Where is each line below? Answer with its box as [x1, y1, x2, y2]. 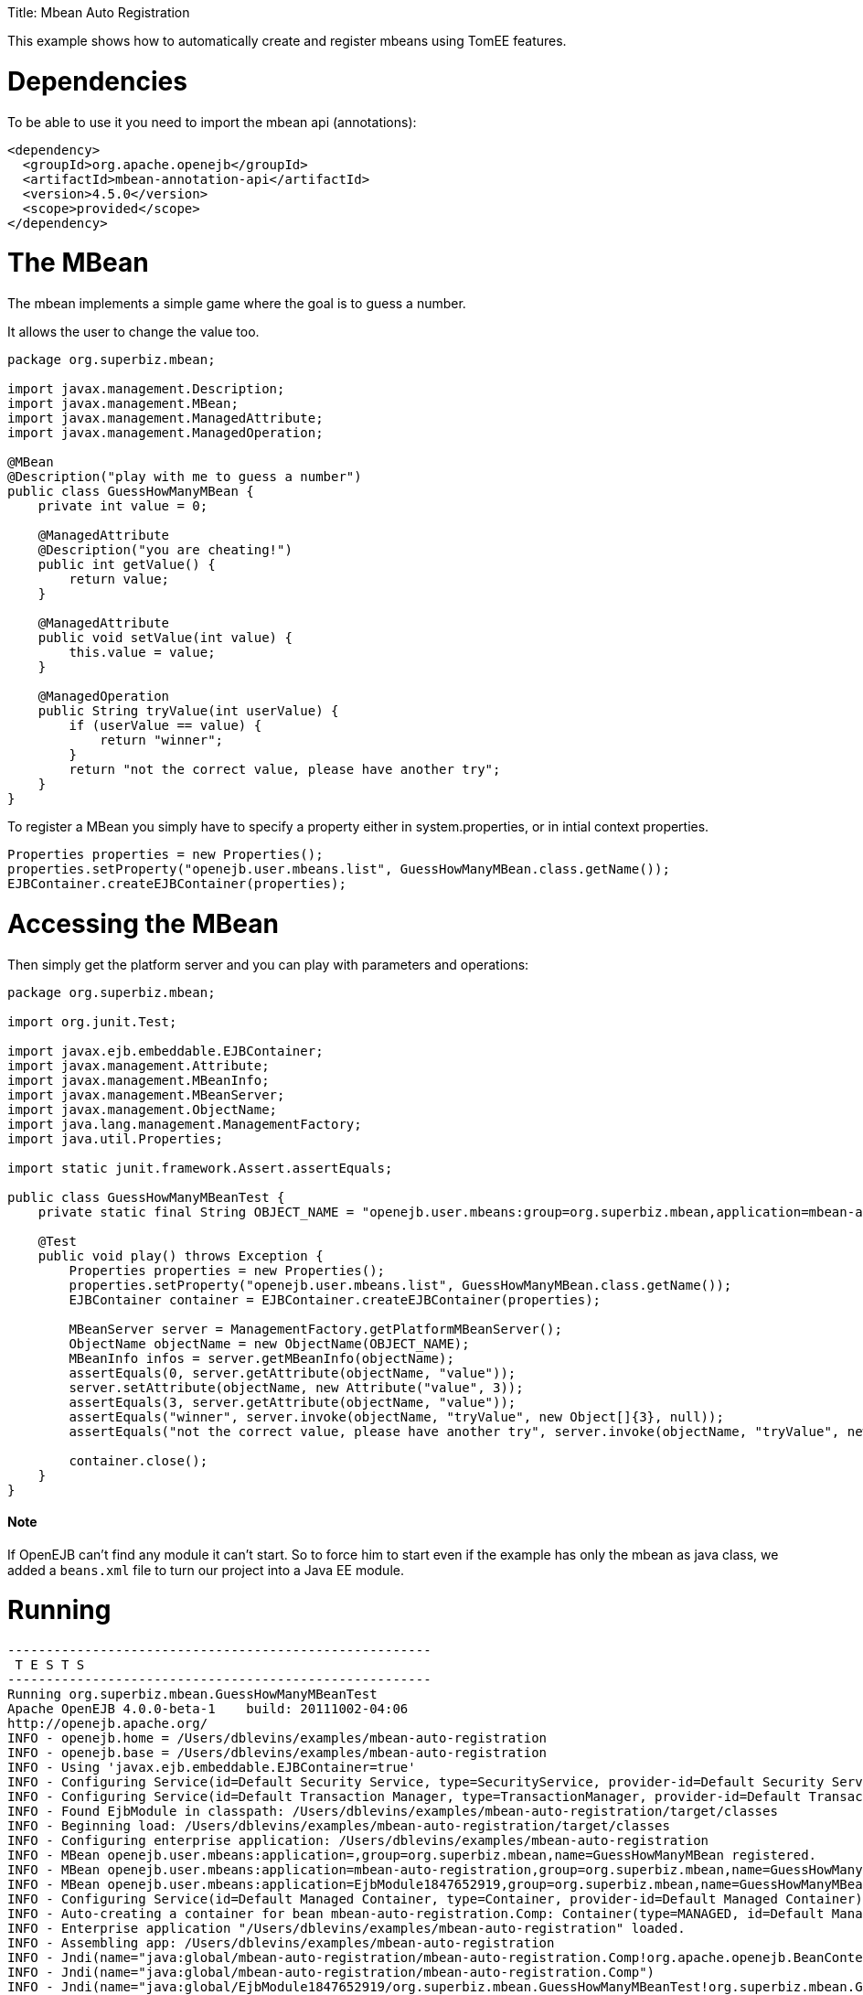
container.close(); [69, 1453, 208, 1468]
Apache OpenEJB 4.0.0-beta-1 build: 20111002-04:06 [7, 1701, 409, 1717]
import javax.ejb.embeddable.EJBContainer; [7, 1043, 324, 1058]
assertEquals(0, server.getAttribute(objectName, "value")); [69, 1365, 517, 1380]
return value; [69, 572, 170, 586]
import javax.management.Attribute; [7, 1057, 270, 1073]
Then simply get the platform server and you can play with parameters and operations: [7, 956, 529, 972]
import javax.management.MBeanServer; [7, 1087, 285, 1102]
